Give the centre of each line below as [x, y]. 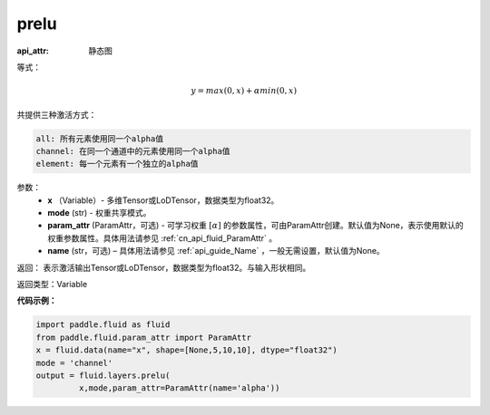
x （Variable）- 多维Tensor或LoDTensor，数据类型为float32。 [163, 200]
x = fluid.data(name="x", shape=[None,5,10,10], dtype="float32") [186, 350]
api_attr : [33, 51]
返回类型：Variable [52, 284]
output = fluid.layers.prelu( [103, 375]
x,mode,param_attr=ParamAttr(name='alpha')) [179, 388]
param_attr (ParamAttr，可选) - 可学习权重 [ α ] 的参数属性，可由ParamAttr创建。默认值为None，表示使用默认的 [256, 226]
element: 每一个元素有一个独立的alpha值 [117, 164]
